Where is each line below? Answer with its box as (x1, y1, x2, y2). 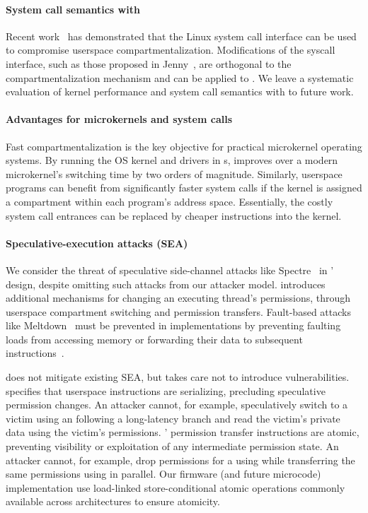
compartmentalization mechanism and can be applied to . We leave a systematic (6, 70, 354, 85)
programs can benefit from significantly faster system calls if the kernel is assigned (6, 180, 362, 195)
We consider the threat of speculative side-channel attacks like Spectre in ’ (6, 262, 334, 277)
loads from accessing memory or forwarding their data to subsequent (6, 331, 303, 346)
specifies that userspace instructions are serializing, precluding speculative (6, 383, 326, 398)
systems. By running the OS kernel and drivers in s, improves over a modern (6, 153, 338, 167)
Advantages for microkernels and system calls (6, 112, 233, 126)
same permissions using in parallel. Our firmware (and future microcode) (6, 466, 321, 481)
